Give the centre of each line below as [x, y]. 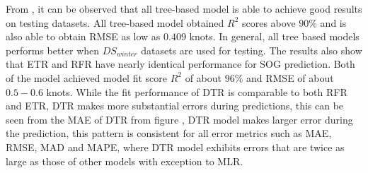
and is [333, 22]
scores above [269, 22]
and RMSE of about [290, 77]
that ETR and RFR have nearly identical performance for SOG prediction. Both [180, 64]
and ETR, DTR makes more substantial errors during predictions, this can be [175, 106]
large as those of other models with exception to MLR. [125, 161]
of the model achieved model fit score [86, 77]
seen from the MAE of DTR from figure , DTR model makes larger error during [179, 119]
